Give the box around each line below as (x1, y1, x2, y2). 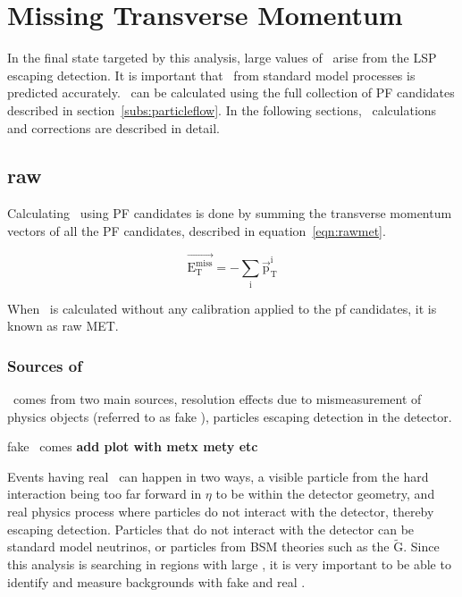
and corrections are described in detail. (7, 118, 220, 137)
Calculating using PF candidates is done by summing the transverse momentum (7, 204, 452, 223)
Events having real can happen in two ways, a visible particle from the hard (7, 467, 429, 485)
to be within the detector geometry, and (215, 484, 435, 503)
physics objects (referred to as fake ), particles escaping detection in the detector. (7, 407, 452, 425)
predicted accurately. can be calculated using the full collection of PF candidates (7, 83, 455, 102)
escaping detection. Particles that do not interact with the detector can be (7, 519, 415, 538)
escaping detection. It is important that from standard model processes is (7, 65, 416, 84)
